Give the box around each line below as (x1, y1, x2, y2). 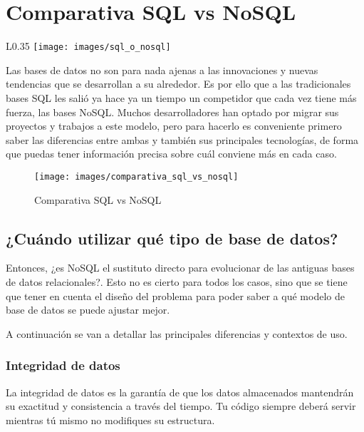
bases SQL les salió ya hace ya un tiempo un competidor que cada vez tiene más (6, 90, 357, 105)
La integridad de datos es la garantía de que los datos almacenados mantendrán (6, 384, 354, 399)
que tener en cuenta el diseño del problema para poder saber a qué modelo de (6, 288, 345, 303)
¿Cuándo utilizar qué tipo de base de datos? (6, 227, 338, 249)
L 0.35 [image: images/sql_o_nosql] (6, 38, 171, 53)
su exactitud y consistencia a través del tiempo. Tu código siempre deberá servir (6, 398, 356, 413)
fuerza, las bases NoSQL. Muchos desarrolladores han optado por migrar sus (6, 104, 339, 119)
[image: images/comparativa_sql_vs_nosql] (34, 171, 239, 182)
